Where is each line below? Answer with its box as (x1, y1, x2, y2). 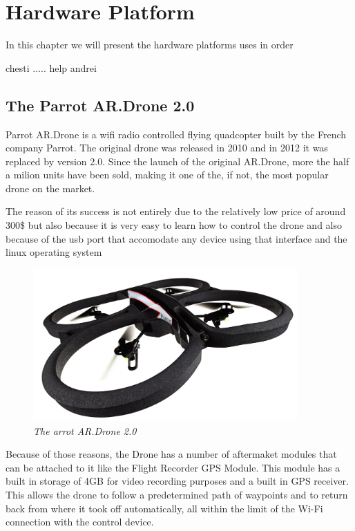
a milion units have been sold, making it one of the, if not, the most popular (6, 167, 329, 182)
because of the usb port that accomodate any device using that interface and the (6, 231, 347, 245)
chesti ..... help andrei (6, 60, 97, 75)
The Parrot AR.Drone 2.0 (6, 94, 195, 115)
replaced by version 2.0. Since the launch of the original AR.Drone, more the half (6, 153, 349, 168)
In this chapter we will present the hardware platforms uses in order (6, 37, 294, 52)
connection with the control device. (6, 514, 154, 529)
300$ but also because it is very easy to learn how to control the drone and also (6, 218, 343, 232)
